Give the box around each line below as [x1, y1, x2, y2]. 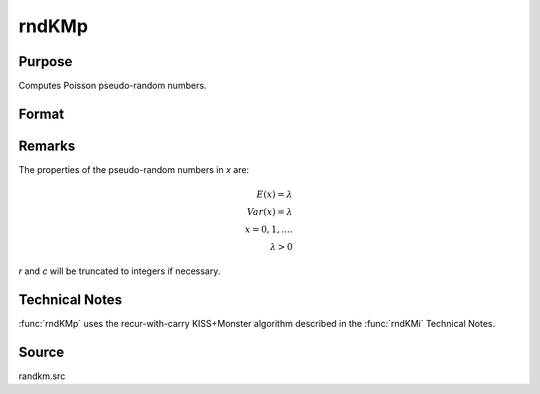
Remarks [18, 137, 76, 154]
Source [18, 343, 65, 360]
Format [18, 105, 65, 122]
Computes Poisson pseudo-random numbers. [18, 80, 207, 92]
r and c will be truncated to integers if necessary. [18, 265, 221, 277]
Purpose [18, 53, 73, 70]
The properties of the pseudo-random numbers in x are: [18, 163, 250, 175]
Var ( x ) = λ [246, 206, 294, 218]
